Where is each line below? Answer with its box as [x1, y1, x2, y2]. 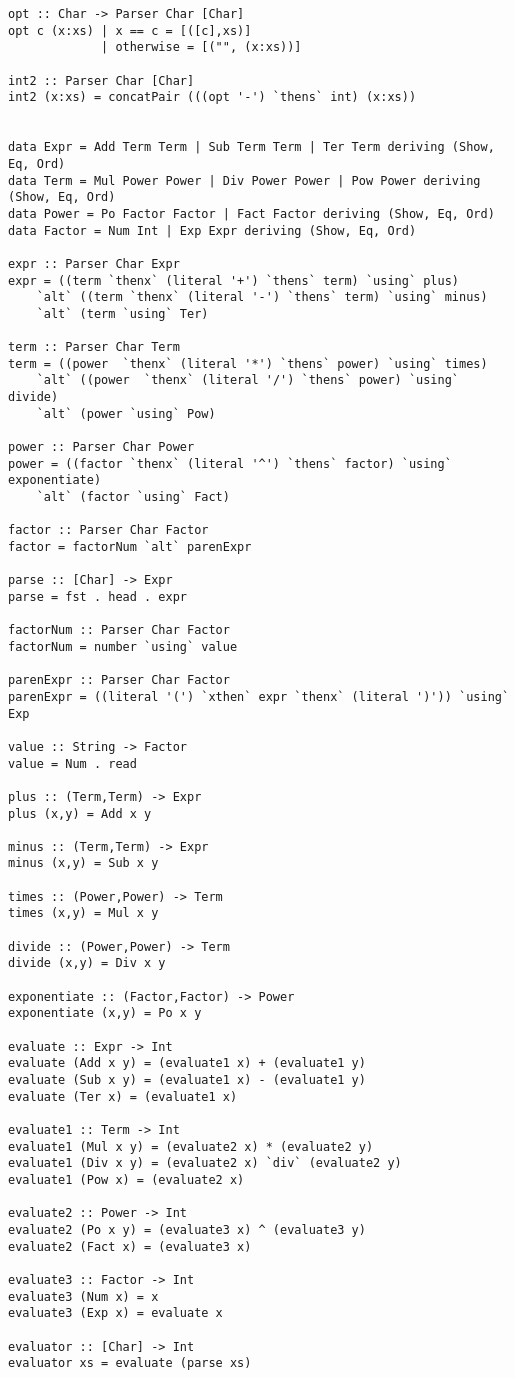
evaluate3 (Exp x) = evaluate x [8, 1306, 223, 1321]
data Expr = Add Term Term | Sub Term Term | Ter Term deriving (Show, [8, 140, 495, 155]
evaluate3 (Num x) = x [8, 1289, 159, 1304]
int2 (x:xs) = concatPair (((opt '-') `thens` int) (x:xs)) [8, 90, 417, 105]
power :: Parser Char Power [8, 440, 195, 455]
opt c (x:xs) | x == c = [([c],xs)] [8, 23, 252, 38]
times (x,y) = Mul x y [8, 906, 159, 921]
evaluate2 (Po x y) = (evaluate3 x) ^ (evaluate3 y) [8, 1222, 366, 1237]
